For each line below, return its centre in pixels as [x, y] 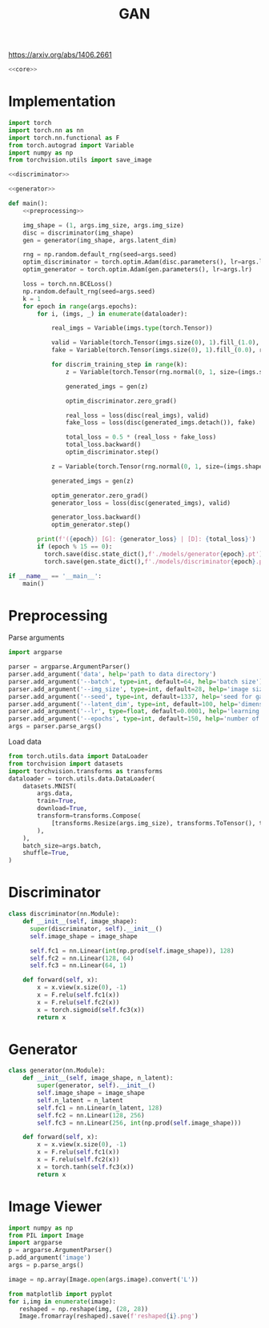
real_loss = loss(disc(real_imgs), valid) [137, 415]
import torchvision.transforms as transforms [85, 771]
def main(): [28, 203]
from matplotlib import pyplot [60, 1294]
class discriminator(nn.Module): [64, 914]
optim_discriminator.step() [112, 452]
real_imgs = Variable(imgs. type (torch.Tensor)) [132, 328]
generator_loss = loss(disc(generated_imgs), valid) [141, 503]
